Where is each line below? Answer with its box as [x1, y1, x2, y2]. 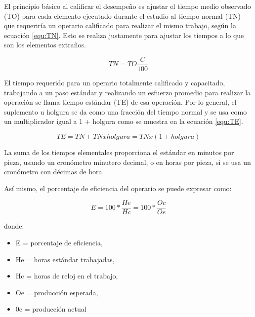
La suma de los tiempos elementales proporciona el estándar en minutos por [4, 147, 234, 157]
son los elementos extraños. [4, 40, 86, 50]
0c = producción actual [15, 304, 86, 314]
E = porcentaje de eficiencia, [15, 238, 103, 248]
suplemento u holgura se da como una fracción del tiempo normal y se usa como [4, 106, 247, 117]
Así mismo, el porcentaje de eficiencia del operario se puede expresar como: [4, 183, 232, 193]
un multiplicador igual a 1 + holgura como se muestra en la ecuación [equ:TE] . [4, 116, 243, 126]
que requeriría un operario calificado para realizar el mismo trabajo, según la [4, 20, 236, 31]
